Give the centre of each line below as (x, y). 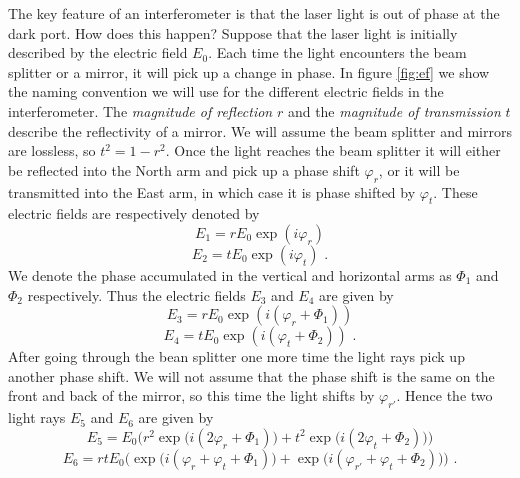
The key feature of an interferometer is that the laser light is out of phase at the (254, 13)
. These (455, 191)
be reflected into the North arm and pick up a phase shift (184, 169)
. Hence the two (444, 395)
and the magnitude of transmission (394, 110)
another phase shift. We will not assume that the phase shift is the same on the (251, 375)
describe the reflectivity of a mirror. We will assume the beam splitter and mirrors (260, 130)
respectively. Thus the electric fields (136, 294)
